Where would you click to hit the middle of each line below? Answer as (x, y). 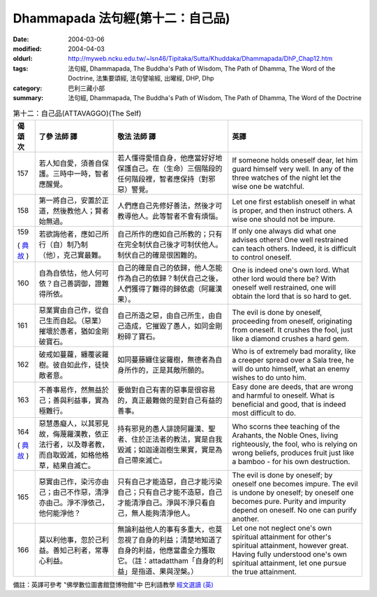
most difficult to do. (264, 413)
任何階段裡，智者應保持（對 (163, 178)
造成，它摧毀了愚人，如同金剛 (173, 325)
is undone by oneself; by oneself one (293, 492)
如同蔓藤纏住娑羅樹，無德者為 (167, 359)
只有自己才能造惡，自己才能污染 (170, 482)
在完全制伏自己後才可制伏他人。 (170, 244)
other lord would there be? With (284, 279)
